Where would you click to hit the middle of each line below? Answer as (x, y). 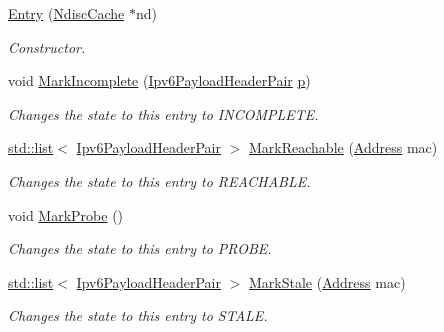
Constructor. (47, 46)
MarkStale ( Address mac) (327, 281)
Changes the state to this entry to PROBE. (140, 248)
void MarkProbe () (66, 214)
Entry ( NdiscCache (66, 13)
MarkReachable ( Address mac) (343, 147)
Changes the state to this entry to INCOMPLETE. (163, 113)
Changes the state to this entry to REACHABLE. (159, 180)
